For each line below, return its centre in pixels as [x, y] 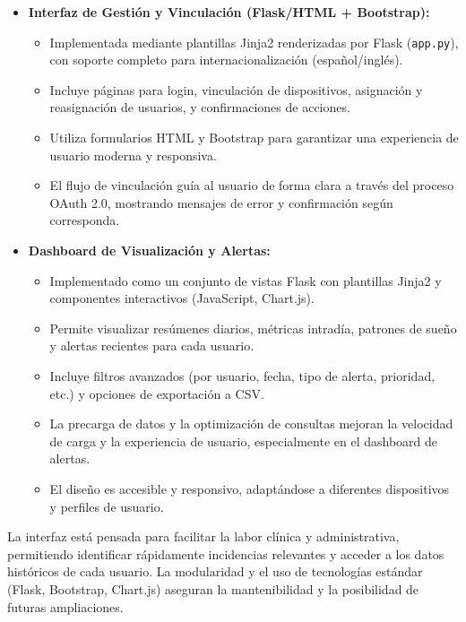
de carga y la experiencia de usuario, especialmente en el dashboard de [244, 441]
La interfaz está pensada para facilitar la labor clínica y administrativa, [203, 536]
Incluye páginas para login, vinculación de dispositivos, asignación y [236, 89]
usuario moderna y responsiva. [133, 155]
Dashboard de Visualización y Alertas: [149, 250]
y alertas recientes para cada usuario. [152, 346]
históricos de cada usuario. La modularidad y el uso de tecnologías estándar [215, 571]
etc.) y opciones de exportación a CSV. [157, 393]
